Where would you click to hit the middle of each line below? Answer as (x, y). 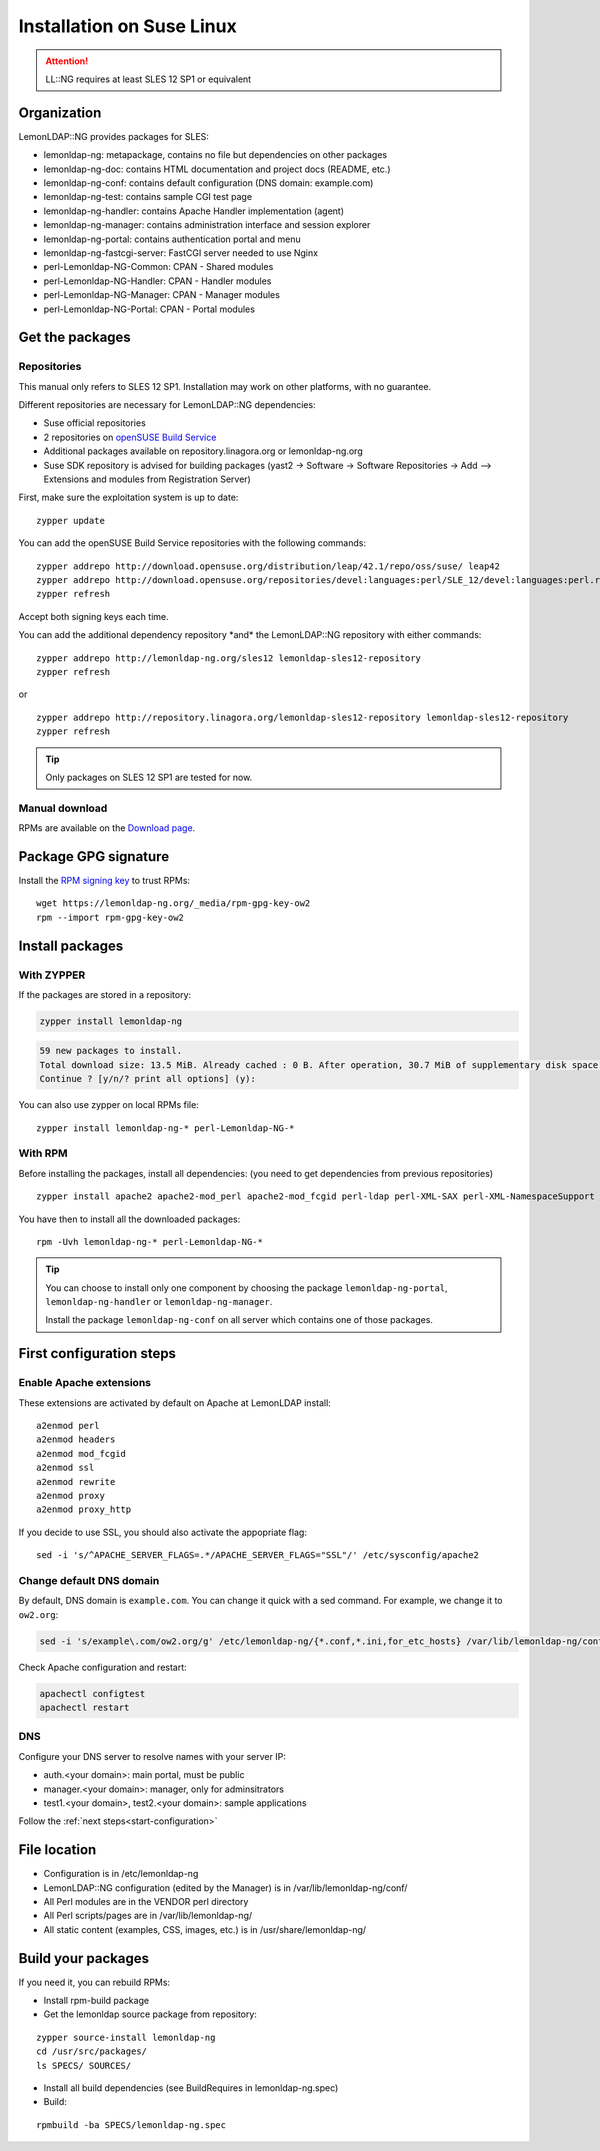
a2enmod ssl (65, 1468)
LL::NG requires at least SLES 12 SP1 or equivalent (148, 79)
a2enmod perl (68, 1426)
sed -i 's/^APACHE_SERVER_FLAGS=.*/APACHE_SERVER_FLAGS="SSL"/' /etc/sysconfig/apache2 (258, 1555)
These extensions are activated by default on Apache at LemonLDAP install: (175, 1402)
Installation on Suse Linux (127, 26)
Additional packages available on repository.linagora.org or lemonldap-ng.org (203, 451)
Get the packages (75, 337)
